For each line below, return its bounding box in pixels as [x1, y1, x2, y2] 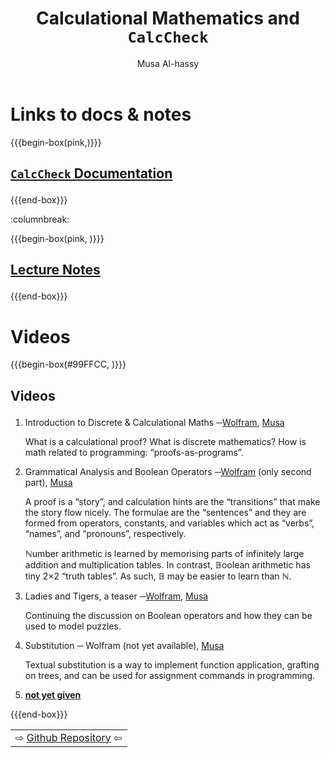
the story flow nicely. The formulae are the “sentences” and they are [24, 506, 307, 518]
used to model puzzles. [24, 620, 122, 632]
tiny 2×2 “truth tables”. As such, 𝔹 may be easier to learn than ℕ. [24, 570, 292, 582]
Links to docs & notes [10, 103, 192, 126]
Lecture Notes [10, 262, 101, 279]
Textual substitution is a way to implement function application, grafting [24, 658, 320, 671]
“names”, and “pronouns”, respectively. [24, 527, 187, 539]
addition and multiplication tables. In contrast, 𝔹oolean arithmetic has [24, 558, 311, 571]
